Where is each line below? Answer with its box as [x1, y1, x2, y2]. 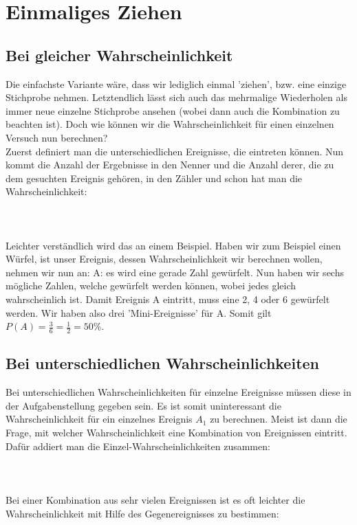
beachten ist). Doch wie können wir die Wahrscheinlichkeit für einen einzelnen [6, 117, 334, 131]
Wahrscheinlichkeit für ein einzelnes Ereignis [6, 412, 193, 426]
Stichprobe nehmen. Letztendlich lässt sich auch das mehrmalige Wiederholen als [6, 90, 347, 104]
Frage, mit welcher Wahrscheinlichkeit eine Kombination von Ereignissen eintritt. [6, 425, 347, 440]
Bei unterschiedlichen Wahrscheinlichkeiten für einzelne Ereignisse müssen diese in [6, 385, 351, 399]
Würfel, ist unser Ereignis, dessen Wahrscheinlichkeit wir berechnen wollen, [6, 252, 323, 266]
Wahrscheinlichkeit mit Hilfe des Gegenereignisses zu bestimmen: [6, 506, 279, 520]
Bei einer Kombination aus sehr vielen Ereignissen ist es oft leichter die [6, 493, 305, 507]
